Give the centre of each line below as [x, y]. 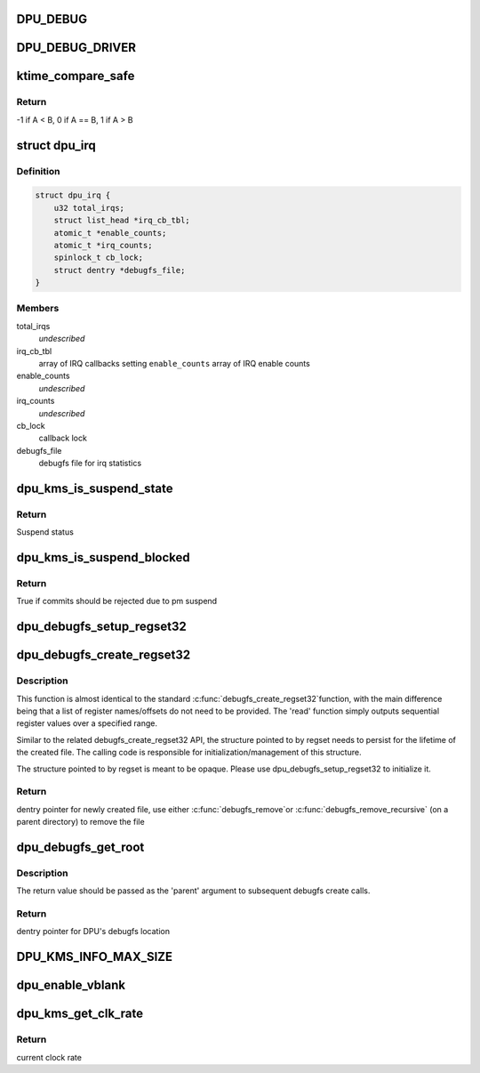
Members [38, 309]
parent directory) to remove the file [81, 822]
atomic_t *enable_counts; [110, 233]
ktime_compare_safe [76, 76]
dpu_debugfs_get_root [80, 847]
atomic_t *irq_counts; [103, 245]
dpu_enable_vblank [71, 985]
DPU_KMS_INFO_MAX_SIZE [95, 957]
